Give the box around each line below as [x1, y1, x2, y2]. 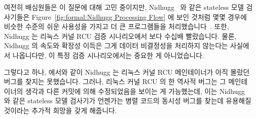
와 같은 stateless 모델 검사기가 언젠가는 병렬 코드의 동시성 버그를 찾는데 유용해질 [4, 95, 252, 106]
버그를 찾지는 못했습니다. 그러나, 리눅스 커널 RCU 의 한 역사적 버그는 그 [4, 76, 226, 87]
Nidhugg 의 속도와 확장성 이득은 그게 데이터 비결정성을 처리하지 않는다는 [4, 40, 228, 51]
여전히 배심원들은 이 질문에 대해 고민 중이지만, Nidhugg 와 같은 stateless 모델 [4, 2, 244, 12]
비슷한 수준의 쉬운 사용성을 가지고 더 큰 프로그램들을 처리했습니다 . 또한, [4, 21, 229, 31]
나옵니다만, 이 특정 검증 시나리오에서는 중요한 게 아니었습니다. [12, 50, 204, 60]
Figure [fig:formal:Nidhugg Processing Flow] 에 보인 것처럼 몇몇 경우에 [32, 11, 247, 22]
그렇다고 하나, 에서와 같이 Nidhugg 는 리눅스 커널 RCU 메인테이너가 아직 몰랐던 [4, 66, 250, 77]
